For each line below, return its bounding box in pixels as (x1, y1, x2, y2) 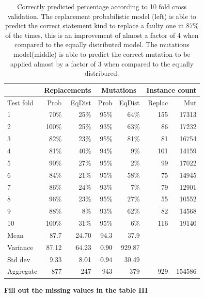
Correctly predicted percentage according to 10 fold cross (17, 1, 187, 11)
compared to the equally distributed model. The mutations (15, 39, 189, 50)
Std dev (7, 254, 31, 264)
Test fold (7, 97, 33, 107)
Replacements (44, 84, 92, 95)
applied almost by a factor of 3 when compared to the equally (10, 58, 194, 68)
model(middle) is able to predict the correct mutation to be (13, 49, 190, 59)
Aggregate (7, 266, 37, 276)
